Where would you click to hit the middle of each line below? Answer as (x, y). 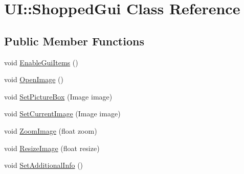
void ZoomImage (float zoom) (51, 130)
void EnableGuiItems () (41, 62)
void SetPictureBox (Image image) (58, 96)
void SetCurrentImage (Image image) (62, 114)
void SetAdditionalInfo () (44, 165)
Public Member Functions (74, 41)
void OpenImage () (34, 79)
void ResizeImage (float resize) (52, 148)
